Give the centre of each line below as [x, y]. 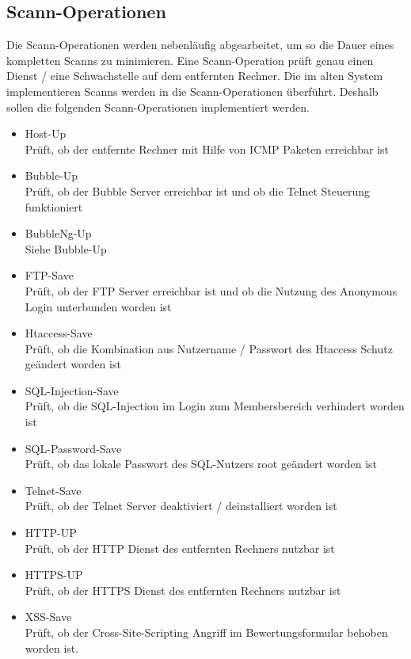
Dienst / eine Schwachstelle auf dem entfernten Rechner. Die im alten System [195, 76]
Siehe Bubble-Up [66, 248]
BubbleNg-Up [58, 233]
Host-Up [46, 133]
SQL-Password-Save [73, 448]
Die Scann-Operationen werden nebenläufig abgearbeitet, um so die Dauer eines [200, 45]
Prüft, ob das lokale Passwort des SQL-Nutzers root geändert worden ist [201, 464]
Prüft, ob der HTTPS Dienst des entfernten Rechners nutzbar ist [183, 590]
